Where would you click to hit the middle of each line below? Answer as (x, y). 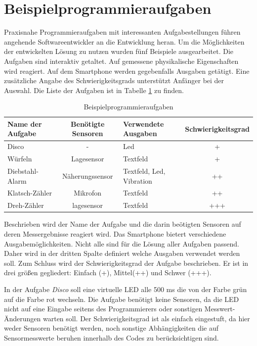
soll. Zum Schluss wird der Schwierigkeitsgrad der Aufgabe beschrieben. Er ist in (126, 263)
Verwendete (144, 124)
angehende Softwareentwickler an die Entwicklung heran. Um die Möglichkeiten (124, 41)
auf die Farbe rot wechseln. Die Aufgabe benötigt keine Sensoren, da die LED (122, 299)
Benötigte (88, 124)
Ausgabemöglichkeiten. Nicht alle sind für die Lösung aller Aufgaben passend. (122, 243)
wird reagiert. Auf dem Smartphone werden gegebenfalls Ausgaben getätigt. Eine (127, 71)
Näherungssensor (87, 175)
